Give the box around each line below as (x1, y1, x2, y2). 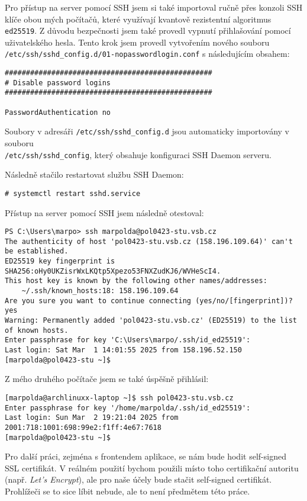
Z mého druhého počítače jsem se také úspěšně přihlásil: (5, 372, 209, 385)
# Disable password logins (5, 78, 111, 87)
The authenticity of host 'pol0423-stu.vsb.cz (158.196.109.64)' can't (5, 237, 293, 246)
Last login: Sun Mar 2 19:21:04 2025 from (5, 413, 179, 422)
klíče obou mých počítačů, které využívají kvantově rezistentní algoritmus (5, 12, 272, 25)
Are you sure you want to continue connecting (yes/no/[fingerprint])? (5, 296, 293, 305)
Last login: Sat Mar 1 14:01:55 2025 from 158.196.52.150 (5, 346, 242, 354)
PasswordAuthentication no (5, 108, 111, 117)
